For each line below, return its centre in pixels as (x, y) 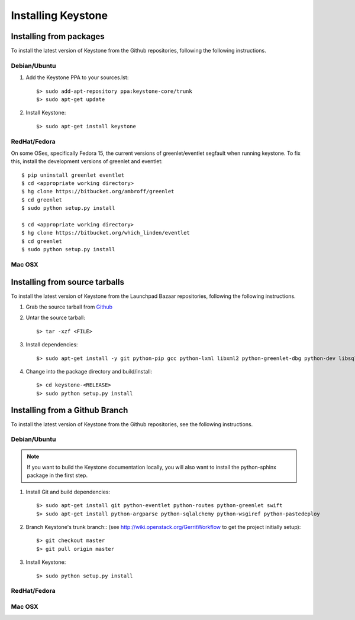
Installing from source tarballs (67, 282)
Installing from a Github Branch (70, 410)
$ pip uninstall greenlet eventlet (73, 175)
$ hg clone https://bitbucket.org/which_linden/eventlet (106, 233)
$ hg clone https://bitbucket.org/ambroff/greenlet (98, 191)
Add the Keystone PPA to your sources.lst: (77, 77)
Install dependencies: (52, 345)
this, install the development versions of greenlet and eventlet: (87, 161)
